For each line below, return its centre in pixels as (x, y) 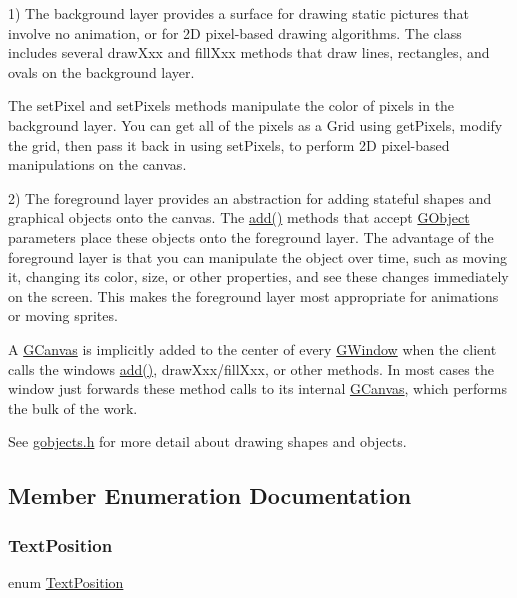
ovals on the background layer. (101, 71)
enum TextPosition (66, 581)
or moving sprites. (63, 315)
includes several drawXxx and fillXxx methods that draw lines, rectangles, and (249, 52)
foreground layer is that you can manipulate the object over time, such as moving (257, 256)
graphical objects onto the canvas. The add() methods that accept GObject (239, 217)
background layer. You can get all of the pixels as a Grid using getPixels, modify (255, 124)
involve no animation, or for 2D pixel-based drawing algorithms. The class (235, 32)
